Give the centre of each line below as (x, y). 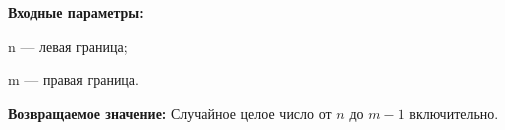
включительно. (454, 112)
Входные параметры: (76, 12)
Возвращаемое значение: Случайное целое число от (170, 112)
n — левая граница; (68, 45)
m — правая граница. (73, 79)
